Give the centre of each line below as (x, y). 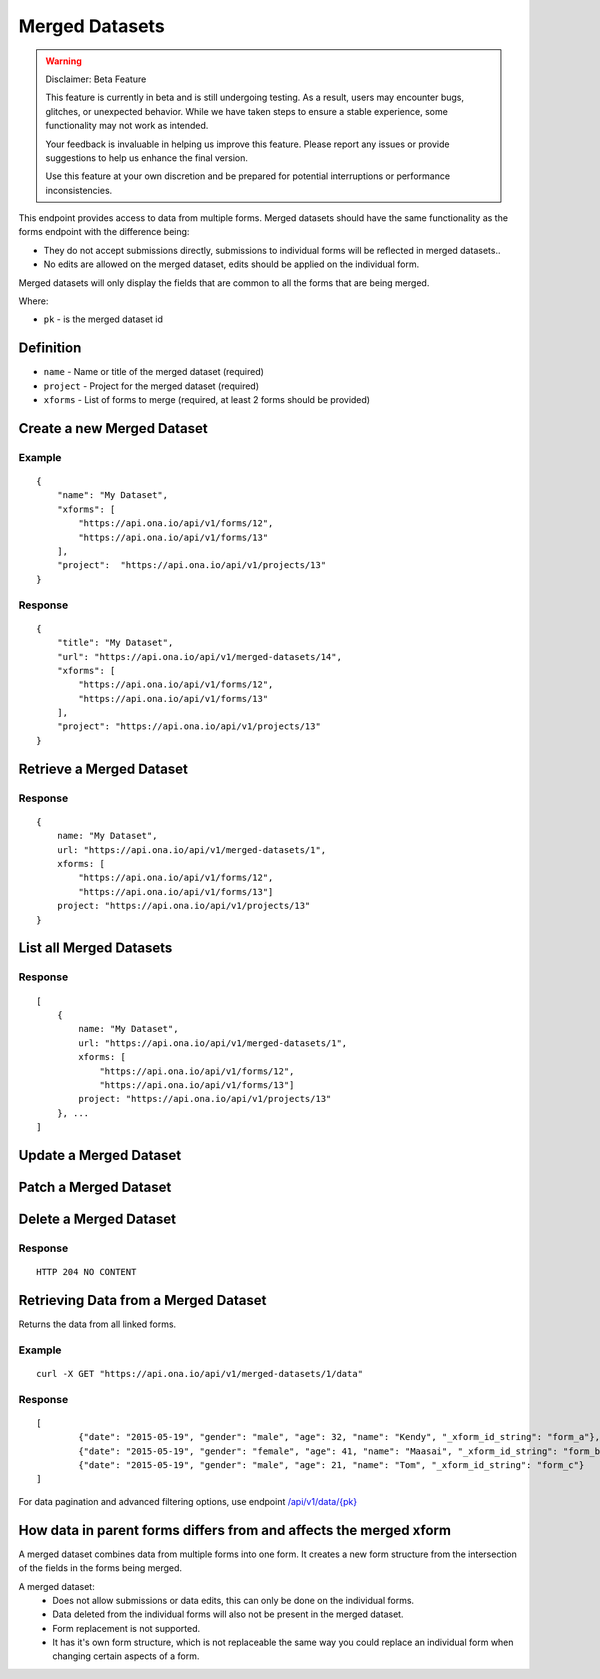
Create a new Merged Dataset (113, 428)
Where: (33, 301)
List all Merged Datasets (95, 948)
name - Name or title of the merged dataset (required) (154, 372)
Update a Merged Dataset (100, 1155)
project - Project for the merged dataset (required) (151, 386)
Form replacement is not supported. (126, 1628)
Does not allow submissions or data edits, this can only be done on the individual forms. (233, 1600)
